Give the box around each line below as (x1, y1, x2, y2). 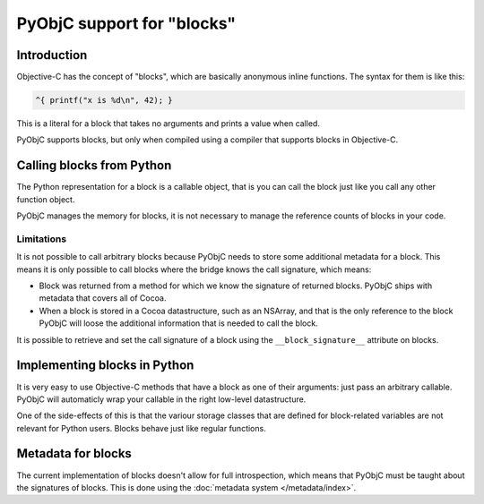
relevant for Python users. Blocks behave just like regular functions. (16, 423, 266, 433)
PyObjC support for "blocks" (16, 13, 237, 33)
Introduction (16, 47, 88, 63)
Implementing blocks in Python (16, 358, 194, 373)
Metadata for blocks (16, 446, 132, 461)
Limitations (16, 233, 67, 245)
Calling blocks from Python (16, 158, 172, 174)
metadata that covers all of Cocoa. (39, 293, 167, 303)
